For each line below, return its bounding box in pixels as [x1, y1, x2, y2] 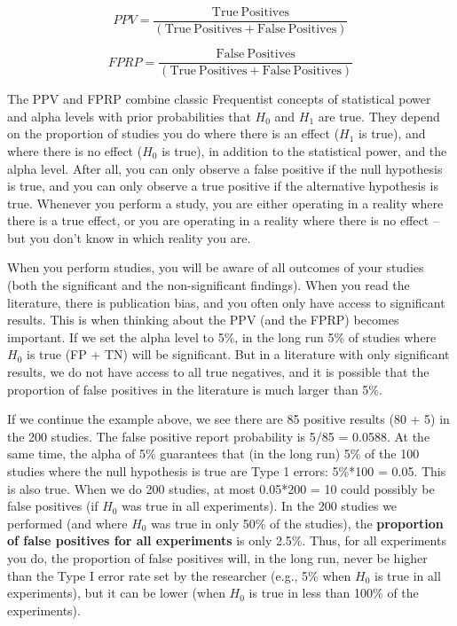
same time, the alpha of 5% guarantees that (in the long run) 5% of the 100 [7, 444, 420, 463]
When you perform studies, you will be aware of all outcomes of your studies [7, 258, 424, 277]
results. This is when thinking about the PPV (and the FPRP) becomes [7, 310, 399, 329]
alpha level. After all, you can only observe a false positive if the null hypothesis [7, 159, 443, 177]
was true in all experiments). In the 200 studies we [122, 497, 398, 515]
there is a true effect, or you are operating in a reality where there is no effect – [7, 211, 439, 230]
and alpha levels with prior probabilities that [7, 106, 251, 125]
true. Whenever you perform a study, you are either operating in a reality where [7, 193, 444, 212]
